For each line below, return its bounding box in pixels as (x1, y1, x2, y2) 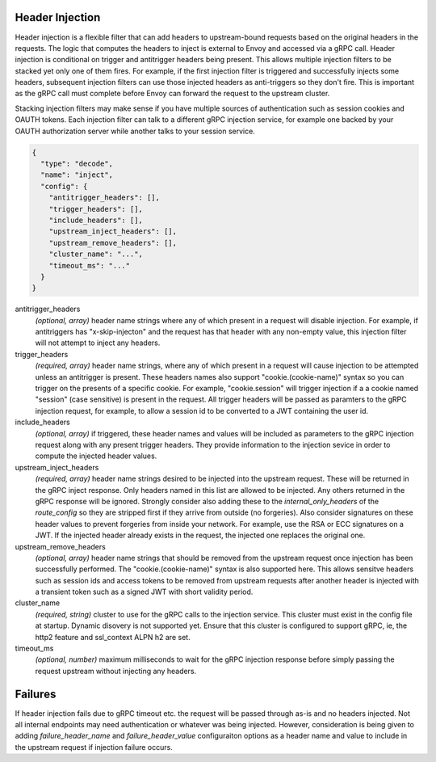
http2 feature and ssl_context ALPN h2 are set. (35, 632, 191, 642)
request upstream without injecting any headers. (35, 666, 197, 676)
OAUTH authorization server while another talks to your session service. (15, 126, 256, 136)
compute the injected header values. (35, 451, 157, 461)
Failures (15, 687, 57, 701)
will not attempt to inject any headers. (35, 338, 161, 347)
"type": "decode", (40, 159, 113, 169)
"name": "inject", (40, 171, 113, 179)
